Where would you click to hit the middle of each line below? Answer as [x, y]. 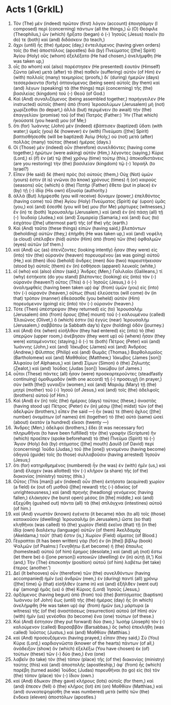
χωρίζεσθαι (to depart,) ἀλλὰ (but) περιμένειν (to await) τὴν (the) [82, 110]
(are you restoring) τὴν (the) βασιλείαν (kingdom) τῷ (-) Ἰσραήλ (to [84, 163]
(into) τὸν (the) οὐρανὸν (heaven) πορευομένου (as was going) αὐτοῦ [86, 255]
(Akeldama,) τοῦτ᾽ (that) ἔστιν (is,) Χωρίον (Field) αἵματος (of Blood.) [85, 535]
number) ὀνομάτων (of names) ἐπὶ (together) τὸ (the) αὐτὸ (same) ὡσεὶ [88, 416]
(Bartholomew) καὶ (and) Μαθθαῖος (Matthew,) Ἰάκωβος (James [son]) [87, 357]
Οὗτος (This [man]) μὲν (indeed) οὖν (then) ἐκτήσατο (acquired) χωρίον [89, 481]
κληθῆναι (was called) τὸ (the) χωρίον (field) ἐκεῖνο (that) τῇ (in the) [85, 524]
